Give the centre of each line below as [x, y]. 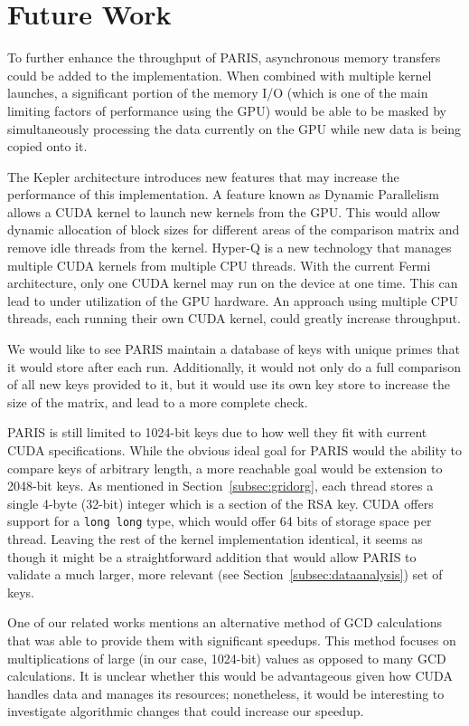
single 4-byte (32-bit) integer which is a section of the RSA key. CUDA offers [220, 503]
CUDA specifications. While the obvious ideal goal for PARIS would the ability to [234, 450]
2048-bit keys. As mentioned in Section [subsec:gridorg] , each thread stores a [220, 486]
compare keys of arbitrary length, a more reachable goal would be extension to [225, 468]
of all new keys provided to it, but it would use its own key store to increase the [229, 384]
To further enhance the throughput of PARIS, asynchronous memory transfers [224, 57]
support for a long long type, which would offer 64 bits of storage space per [220, 521]
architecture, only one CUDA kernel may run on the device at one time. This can [233, 283]
